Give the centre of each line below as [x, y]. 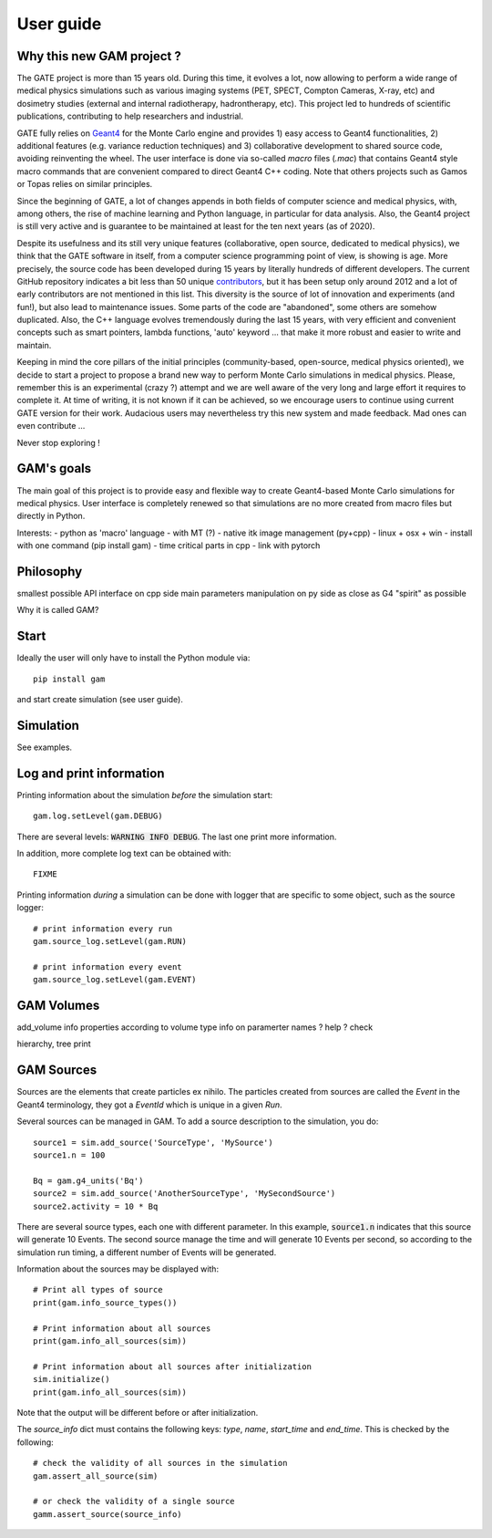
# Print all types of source [98, 1290]
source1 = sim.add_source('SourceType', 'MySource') [153, 1142]
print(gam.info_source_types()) [105, 1303]
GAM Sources [57, 1070]
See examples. [45, 747]
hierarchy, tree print [54, 1044]
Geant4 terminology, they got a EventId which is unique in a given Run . [149, 1105]
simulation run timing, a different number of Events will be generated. [147, 1252]
